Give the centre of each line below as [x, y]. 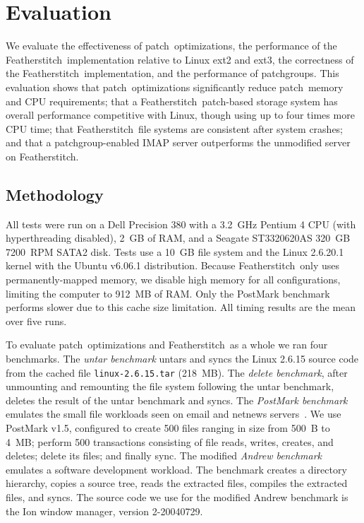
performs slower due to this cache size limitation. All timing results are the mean [181, 307]
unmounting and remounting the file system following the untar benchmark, [170, 386]
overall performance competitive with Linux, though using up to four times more [180, 115]
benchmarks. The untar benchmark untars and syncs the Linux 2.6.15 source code [182, 359]
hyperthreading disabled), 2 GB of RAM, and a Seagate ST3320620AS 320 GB [178, 238]
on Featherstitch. [42, 156]
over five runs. [36, 321]
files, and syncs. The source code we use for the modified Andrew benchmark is [177, 497]
